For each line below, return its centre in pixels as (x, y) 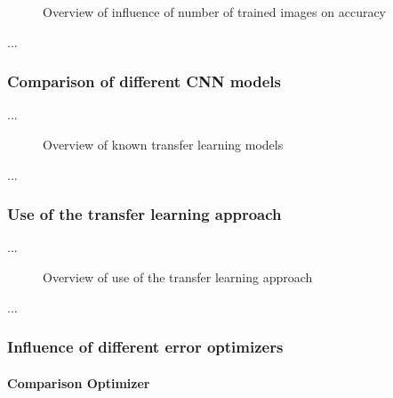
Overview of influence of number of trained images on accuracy (215, 12)
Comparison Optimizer (79, 382)
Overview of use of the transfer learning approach (178, 277)
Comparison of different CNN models (144, 81)
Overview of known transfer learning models (163, 144)
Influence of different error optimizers (145, 347)
